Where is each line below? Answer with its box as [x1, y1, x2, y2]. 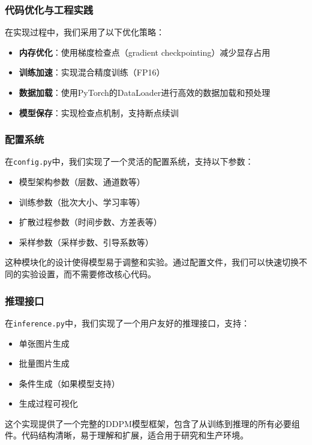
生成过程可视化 [19, 397, 78, 410]
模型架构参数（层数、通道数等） [19, 175, 145, 188]
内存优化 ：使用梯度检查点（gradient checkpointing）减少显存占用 [19, 46, 271, 58]
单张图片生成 [19, 337, 70, 349]
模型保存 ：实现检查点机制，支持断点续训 [19, 106, 179, 119]
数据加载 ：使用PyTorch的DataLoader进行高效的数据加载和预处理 [19, 86, 271, 98]
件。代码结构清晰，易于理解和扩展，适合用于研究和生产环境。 [5, 429, 248, 441]
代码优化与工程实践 [5, 2, 94, 17]
